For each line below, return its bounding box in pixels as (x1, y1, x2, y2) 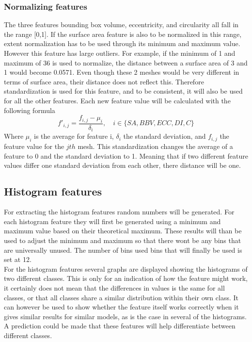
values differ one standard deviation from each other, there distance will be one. (4, 160, 241, 170)
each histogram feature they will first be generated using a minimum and (4, 216, 221, 226)
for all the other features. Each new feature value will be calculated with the (4, 95, 231, 105)
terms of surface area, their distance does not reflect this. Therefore (4, 76, 204, 86)
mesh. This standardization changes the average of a (78, 141, 233, 151)
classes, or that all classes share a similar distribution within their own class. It (4, 292, 239, 302)
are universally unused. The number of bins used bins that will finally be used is (4, 244, 242, 255)
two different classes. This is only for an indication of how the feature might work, (4, 273, 248, 283)
